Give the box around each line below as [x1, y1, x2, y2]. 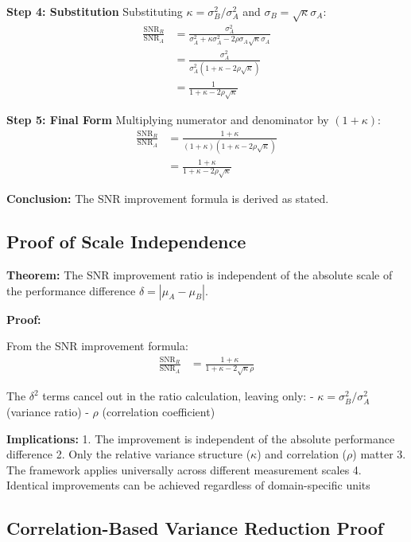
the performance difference [6, 282, 136, 298]
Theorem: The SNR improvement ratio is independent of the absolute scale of [6, 266, 393, 283]
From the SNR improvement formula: [6, 337, 188, 354]
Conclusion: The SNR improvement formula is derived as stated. [6, 190, 329, 207]
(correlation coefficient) [102, 404, 215, 420]
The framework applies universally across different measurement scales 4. [6, 461, 362, 478]
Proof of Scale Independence [6, 229, 246, 254]
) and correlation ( [257, 446, 347, 462]
